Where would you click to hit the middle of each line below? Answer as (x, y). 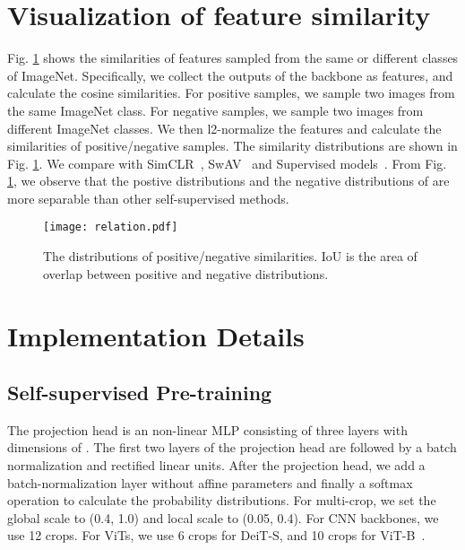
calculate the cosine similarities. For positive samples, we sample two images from (231, 93)
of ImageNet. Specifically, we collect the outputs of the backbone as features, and (230, 75)
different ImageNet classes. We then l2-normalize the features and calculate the (224, 128)
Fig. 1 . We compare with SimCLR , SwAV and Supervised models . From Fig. (227, 163)
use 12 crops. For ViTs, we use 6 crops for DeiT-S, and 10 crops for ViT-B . (216, 535)
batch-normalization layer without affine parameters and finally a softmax (210, 482)
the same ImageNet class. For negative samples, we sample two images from (215, 110)
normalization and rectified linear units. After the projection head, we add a (216, 465)
